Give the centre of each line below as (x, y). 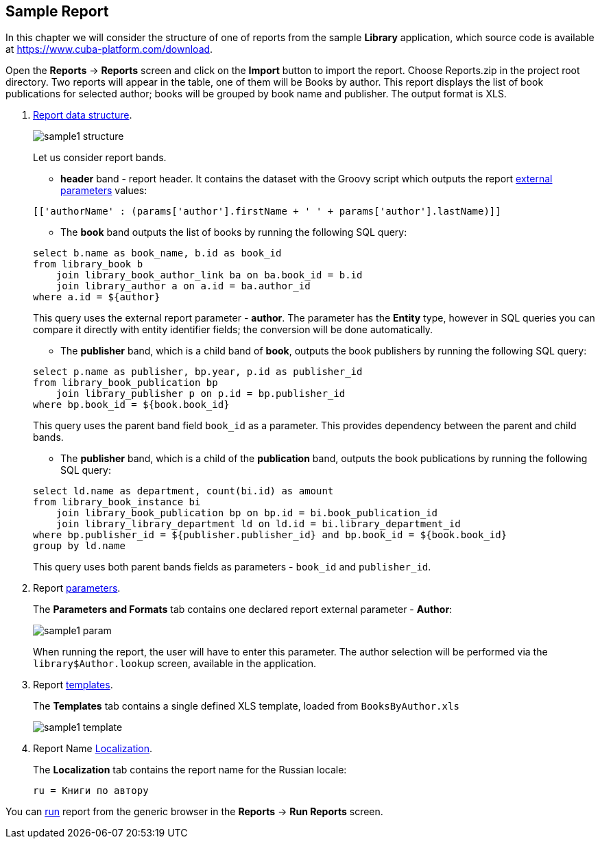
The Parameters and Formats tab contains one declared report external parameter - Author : (243, 610)
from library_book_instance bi (117, 502)
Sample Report (57, 11)
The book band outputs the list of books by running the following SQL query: (234, 232)
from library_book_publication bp (125, 383)
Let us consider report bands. (100, 158)
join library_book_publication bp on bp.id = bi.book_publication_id (247, 513)
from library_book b (88, 264)
